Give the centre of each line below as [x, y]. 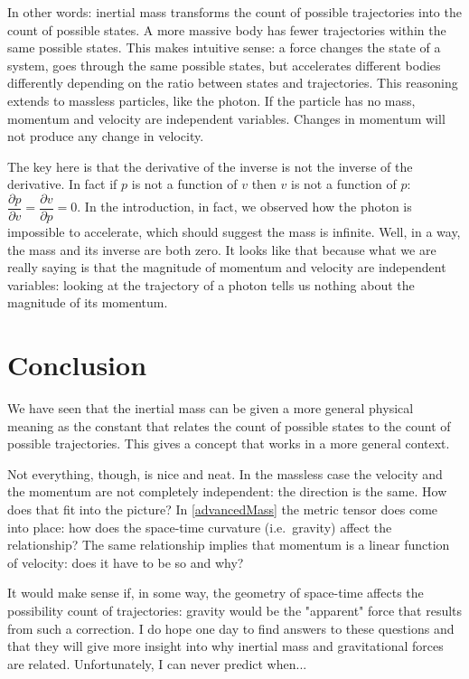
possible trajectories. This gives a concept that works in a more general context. [229, 443]
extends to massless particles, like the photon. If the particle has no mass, [211, 100]
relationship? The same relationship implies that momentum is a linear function [229, 545]
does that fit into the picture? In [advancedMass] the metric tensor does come [223, 509]
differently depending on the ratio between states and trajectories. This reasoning [233, 83]
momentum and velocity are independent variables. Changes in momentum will [226, 118]
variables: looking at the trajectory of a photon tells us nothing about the [211, 284]
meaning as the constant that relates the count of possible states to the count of [229, 425]
